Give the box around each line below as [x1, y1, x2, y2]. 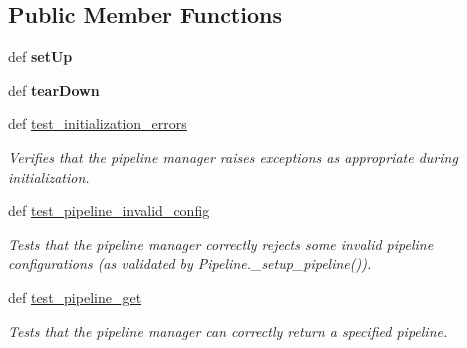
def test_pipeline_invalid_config [8, 200, 210, 221]
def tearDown [8, 79, 100, 100]
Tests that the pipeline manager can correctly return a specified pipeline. [8, 320, 448, 341]
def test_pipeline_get [8, 286, 142, 307]
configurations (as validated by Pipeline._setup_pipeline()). [8, 253, 372, 274]
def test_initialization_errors [8, 113, 187, 134]
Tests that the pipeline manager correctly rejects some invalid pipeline [8, 233, 434, 254]
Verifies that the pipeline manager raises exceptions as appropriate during [8, 146, 458, 167]
